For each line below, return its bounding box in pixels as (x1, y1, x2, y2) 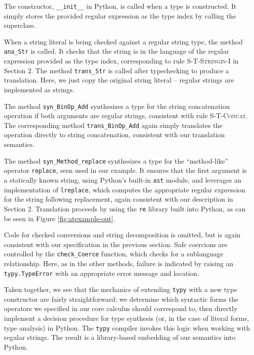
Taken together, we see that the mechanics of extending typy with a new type (4, 284, 237, 294)
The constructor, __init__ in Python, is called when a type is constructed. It (4, 1, 236, 11)
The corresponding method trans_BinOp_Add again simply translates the (4, 120, 223, 130)
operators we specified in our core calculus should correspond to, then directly (4, 303, 237, 313)
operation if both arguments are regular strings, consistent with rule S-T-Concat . (4, 110, 248, 121)
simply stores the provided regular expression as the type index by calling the (4, 10, 236, 21)
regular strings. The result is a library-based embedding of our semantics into (4, 332, 235, 342)
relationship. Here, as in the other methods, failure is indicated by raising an (4, 258, 233, 268)
